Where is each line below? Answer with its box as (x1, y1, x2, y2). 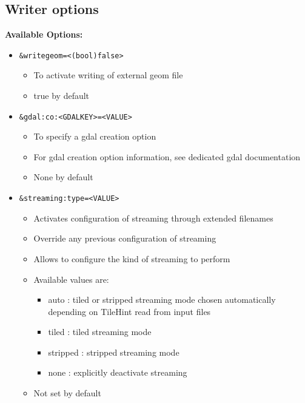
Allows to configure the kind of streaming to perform (33, 252, 230, 265)
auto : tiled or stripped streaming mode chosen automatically (48, 293, 276, 306)
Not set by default (33, 387, 101, 399)
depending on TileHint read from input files (48, 305, 211, 317)
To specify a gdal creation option (33, 130, 156, 143)
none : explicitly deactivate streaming (48, 366, 187, 379)
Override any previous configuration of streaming (33, 232, 216, 245)
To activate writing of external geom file (33, 69, 183, 81)
